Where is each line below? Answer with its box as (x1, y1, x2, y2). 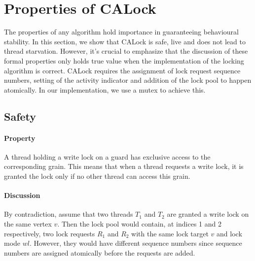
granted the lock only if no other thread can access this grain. (4, 171, 190, 181)
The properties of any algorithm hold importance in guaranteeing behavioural (4, 27, 239, 37)
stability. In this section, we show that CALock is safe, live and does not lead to (4, 36, 246, 46)
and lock (217, 228, 242, 238)
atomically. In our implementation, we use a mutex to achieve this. (4, 84, 206, 95)
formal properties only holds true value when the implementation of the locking (4, 55, 244, 65)
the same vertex (4, 219, 52, 229)
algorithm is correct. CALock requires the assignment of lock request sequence (4, 65, 241, 75)
